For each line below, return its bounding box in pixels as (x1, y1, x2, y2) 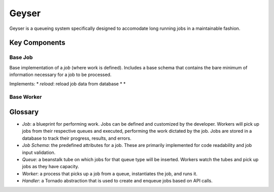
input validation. (22, 149, 56, 156)
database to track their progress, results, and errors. (22, 135, 131, 141)
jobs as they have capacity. (22, 164, 80, 170)
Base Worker (9, 94, 42, 101)
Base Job (9, 54, 33, 61)
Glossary (9, 107, 39, 116)
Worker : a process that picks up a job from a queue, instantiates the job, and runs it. (22, 170, 198, 177)
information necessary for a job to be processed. (9, 71, 112, 78)
